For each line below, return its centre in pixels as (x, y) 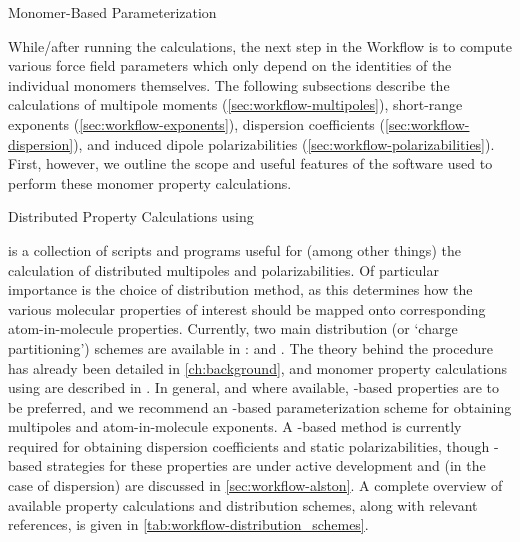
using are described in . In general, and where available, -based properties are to (253, 387)
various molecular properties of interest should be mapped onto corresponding (247, 308)
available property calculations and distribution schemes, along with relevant (243, 504)
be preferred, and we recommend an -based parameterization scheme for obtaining (260, 406)
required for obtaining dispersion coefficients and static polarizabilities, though (249, 445)
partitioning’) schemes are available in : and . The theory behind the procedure (250, 347)
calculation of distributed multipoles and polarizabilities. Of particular (223, 269)
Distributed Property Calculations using (131, 216)
